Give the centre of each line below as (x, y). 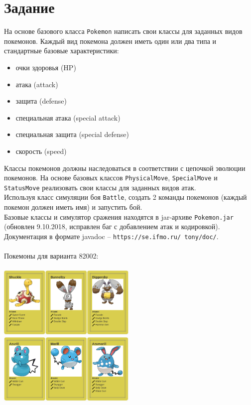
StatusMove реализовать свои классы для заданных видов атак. (100, 187)
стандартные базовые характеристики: (62, 51)
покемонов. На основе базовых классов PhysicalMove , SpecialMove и (111, 178)
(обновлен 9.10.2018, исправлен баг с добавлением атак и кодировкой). (112, 226)
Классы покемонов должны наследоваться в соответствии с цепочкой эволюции (125, 168)
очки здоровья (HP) (46, 67)
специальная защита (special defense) (72, 134)
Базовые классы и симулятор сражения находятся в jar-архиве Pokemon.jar (119, 216)
